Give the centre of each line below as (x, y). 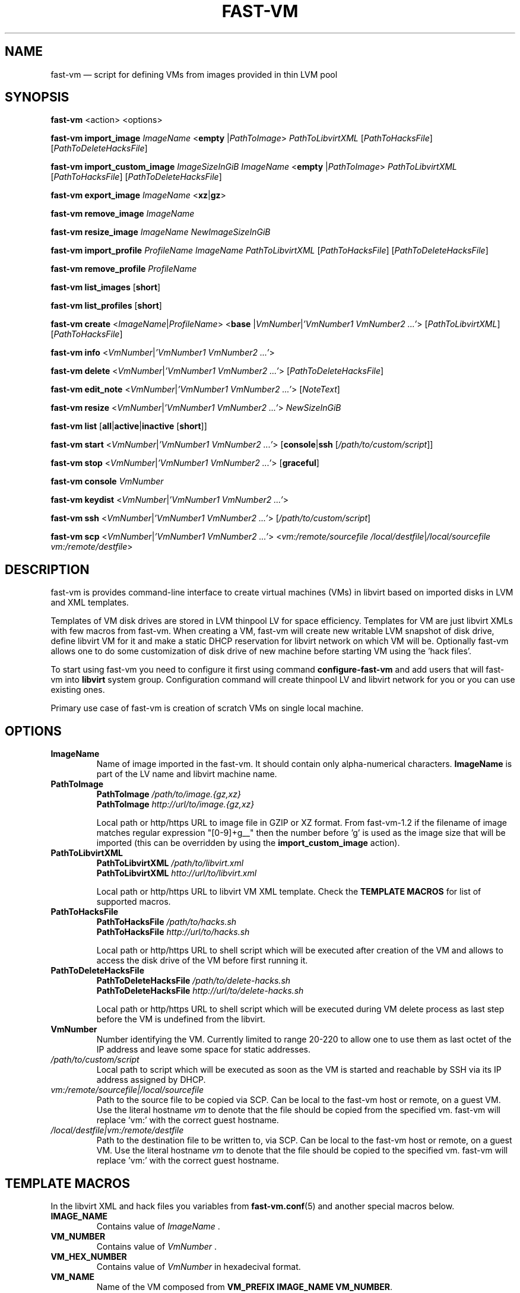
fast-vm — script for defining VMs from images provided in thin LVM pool (194, 74)
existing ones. (78, 690)
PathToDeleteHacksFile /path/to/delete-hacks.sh (194, 981)
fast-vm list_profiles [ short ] (106, 306)
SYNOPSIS (37, 97)
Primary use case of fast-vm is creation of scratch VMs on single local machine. (207, 708)
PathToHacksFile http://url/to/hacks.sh (173, 932)
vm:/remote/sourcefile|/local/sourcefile (127, 1090)
